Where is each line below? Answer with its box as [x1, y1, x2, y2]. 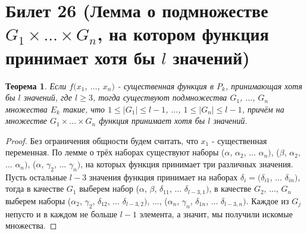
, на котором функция [97, 21, 269, 46]
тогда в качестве [5, 182, 64, 195]
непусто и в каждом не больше [5, 207, 117, 220]
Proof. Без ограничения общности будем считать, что [5, 134, 198, 146]
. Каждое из [246, 194, 289, 207]
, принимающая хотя [225, 79, 303, 92]
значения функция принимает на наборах [89, 170, 238, 183]
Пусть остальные [5, 170, 67, 183]
